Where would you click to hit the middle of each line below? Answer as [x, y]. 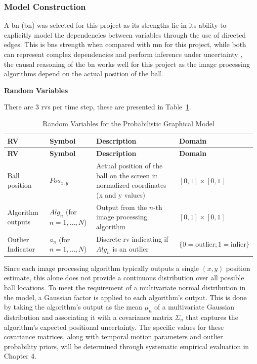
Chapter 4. [20, 356]
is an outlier [130, 248]
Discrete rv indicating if [132, 238]
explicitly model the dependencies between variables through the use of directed [125, 34]
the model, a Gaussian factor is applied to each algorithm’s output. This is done [126, 297]
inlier [238, 245]
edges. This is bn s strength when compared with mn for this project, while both [125, 44]
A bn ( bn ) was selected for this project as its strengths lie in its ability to [115, 25]
